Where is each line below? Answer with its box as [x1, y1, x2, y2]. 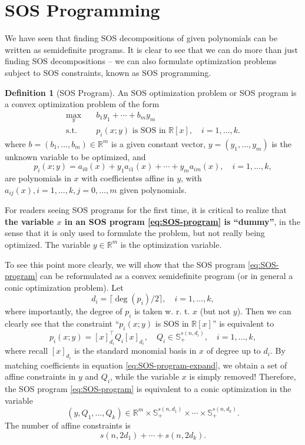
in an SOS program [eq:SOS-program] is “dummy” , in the [64, 215, 300, 227]
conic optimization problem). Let [5, 281, 124, 293]
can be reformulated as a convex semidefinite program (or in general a [39, 270, 293, 282]
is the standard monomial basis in [74, 344, 197, 357]
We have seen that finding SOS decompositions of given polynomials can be [5, 32, 278, 44]
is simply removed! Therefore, [189, 370, 296, 383]
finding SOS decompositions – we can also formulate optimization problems [5, 55, 277, 67]
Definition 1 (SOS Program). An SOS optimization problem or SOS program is [5, 86, 297, 98]
